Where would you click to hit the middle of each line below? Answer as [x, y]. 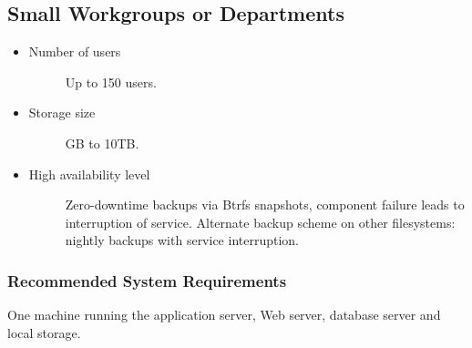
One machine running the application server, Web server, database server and [224, 315]
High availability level [89, 174]
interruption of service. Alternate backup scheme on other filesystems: [260, 222]
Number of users [75, 51]
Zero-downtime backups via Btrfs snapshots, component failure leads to [265, 205]
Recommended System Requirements [147, 280]
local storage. [44, 332]
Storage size [62, 113]
